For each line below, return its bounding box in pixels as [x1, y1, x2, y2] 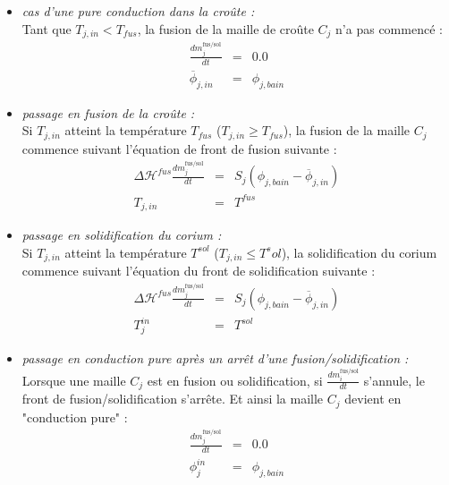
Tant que [21, 19, 72, 38]
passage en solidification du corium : [21, 225, 222, 244]
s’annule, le [363, 370, 425, 389]
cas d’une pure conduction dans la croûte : [21, 2, 255, 20]
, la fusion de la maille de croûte [137, 19, 314, 38]
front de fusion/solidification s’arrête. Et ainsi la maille [21, 389, 324, 408]
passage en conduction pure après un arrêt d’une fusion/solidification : [21, 349, 409, 368]
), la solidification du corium [281, 242, 437, 261]
